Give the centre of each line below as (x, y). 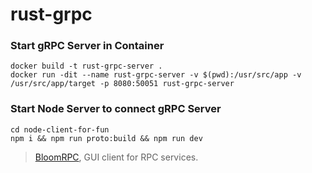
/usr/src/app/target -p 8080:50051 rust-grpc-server (122, 84)
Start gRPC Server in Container (87, 46)
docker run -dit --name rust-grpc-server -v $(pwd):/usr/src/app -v (156, 75)
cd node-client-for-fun (60, 129)
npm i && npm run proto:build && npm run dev (106, 138)
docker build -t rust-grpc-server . (86, 66)
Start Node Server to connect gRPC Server (116, 109)
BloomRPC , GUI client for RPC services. (116, 157)
